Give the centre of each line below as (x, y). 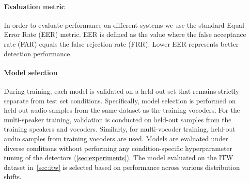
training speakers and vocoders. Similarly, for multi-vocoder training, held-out (120, 129)
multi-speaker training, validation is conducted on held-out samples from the (118, 119)
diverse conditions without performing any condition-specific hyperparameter (118, 148)
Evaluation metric (34, 6)
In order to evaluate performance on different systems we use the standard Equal (124, 25)
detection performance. (38, 53)
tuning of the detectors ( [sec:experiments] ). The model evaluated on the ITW (119, 158)
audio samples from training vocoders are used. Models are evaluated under (116, 138)
